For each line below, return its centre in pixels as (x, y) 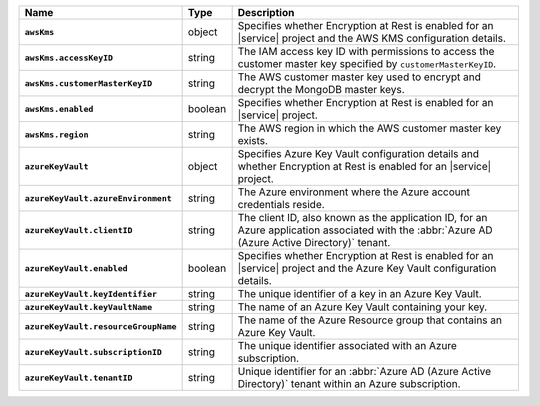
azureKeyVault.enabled (76, 268)
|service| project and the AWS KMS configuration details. (372, 38)
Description (266, 12)
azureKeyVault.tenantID (78, 377)
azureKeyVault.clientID (78, 230)
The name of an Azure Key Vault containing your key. (362, 307)
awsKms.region (56, 134)
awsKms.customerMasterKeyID (88, 83)
